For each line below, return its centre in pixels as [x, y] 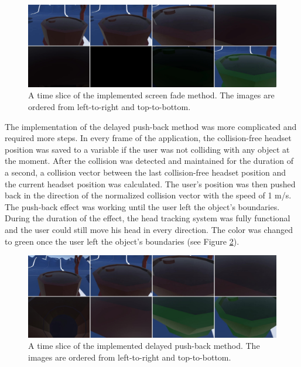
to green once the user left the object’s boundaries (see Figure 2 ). [122, 241]
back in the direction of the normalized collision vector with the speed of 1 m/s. [148, 195]
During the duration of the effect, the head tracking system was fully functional [148, 218]
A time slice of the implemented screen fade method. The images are [151, 95]
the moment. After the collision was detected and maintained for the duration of [149, 161]
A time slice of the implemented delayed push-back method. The [144, 346]
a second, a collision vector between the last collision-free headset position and [146, 172]
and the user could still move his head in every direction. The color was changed [149, 229]
